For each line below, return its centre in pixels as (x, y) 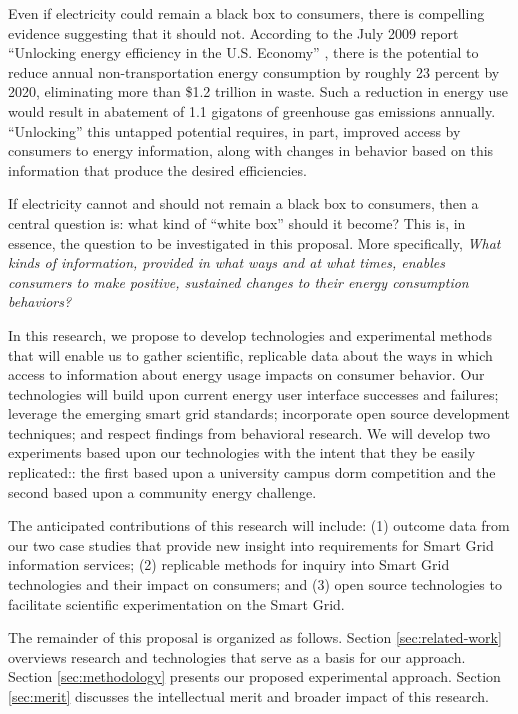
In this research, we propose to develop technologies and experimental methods (250, 334)
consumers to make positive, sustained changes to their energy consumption (238, 281)
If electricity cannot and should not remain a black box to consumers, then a (243, 203)
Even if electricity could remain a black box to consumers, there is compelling (246, 13)
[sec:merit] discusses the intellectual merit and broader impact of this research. (249, 696)
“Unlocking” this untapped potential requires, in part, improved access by (234, 130)
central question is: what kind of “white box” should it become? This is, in (237, 222)
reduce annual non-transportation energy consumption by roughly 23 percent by (254, 71)
